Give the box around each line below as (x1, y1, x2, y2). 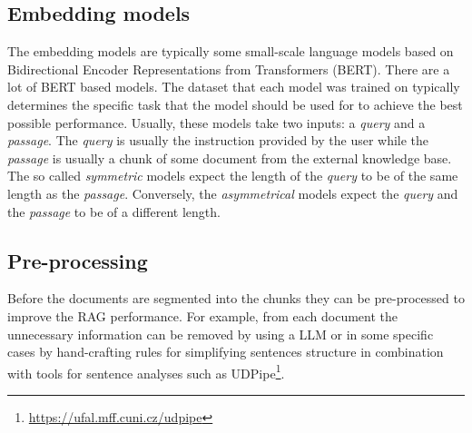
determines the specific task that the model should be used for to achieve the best (7, 94, 463, 113)
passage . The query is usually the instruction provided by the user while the (7, 131, 429, 150)
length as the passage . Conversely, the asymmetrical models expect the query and (7, 183, 458, 202)
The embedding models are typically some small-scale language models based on (7, 42, 454, 61)
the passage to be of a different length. (7, 202, 221, 221)
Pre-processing (7, 246, 148, 274)
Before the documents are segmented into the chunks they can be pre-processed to (7, 289, 465, 308)
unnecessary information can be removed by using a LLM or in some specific (7, 324, 434, 343)
